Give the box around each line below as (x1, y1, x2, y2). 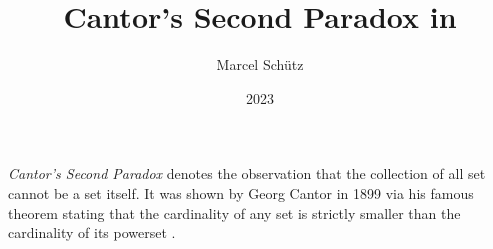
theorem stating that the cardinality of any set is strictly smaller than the (8, 202, 461, 223)
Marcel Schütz (216, 54, 304, 75)
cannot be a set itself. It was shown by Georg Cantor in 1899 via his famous (8, 182, 474, 203)
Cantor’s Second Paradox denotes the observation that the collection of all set (8, 163, 486, 184)
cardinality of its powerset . (8, 222, 176, 243)
